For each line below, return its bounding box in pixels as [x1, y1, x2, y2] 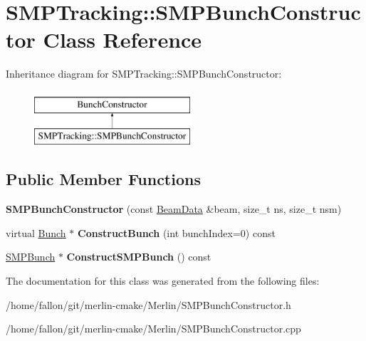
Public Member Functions [6, 168, 201, 190]
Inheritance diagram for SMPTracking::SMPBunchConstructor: [6, 66, 282, 81]
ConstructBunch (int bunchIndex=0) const [78, 225, 276, 240]
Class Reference [43, 25, 202, 54]
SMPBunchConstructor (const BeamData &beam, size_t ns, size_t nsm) [6, 201, 342, 216]
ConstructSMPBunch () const [66, 249, 211, 264]
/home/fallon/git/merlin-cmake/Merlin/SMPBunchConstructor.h [6, 297, 291, 312]
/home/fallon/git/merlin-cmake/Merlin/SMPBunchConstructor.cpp [6, 321, 301, 336]
